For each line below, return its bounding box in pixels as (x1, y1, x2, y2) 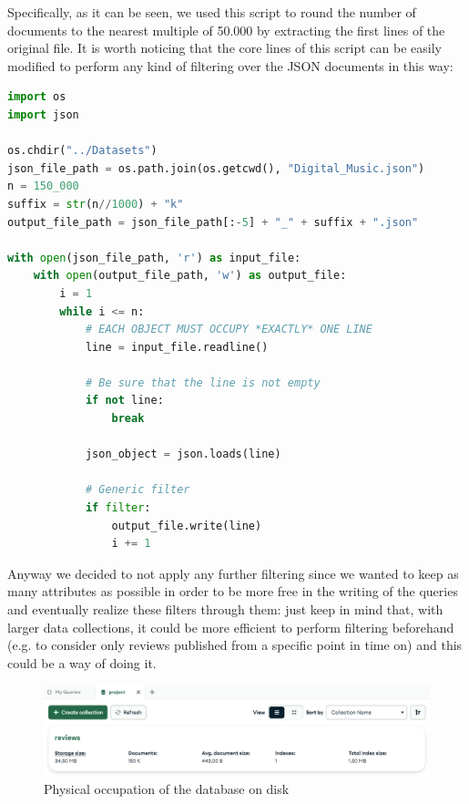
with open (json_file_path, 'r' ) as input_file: (7, 251, 301, 264)
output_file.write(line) (111, 519, 262, 532)
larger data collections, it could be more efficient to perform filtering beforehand (7, 617, 454, 636)
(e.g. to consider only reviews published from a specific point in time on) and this (7, 635, 463, 655)
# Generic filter (85, 483, 190, 497)
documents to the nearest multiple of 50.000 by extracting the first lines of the (7, 20, 445, 39)
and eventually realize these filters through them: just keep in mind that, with (7, 600, 444, 618)
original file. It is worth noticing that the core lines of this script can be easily (7, 38, 442, 57)
